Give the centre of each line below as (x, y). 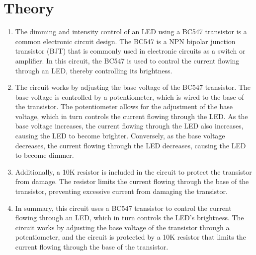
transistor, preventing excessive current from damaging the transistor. (121, 191)
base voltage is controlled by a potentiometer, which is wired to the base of (129, 96)
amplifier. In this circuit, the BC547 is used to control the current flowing (127, 60)
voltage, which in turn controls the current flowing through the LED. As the (131, 116)
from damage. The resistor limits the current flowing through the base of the (132, 181)
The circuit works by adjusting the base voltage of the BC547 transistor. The (133, 87)
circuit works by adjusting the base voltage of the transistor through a (122, 227)
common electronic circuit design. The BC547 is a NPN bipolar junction (125, 41)
